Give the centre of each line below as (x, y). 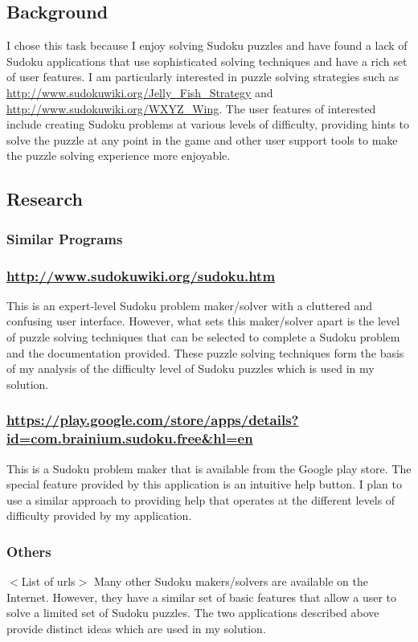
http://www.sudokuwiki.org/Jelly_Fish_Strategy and (140, 92)
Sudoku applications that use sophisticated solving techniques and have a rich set (207, 61)
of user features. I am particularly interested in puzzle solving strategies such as (203, 77)
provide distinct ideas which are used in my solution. (136, 628)
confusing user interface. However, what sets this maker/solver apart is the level (203, 321)
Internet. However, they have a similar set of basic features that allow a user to (202, 597)
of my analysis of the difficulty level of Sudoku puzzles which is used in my (191, 368)
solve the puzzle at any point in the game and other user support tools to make (202, 139)
